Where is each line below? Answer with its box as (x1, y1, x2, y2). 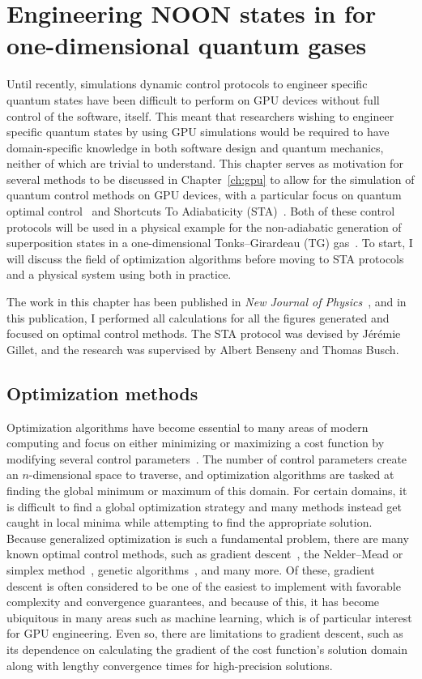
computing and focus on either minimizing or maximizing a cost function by (6, 434, 385, 451)
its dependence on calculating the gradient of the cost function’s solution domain (6, 640, 408, 657)
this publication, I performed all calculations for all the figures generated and (6, 309, 390, 326)
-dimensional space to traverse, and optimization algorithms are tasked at (28, 466, 394, 483)
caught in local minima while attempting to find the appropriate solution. (6, 514, 373, 531)
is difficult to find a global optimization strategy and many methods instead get (6, 498, 403, 515)
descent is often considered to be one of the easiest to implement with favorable (6, 577, 401, 594)
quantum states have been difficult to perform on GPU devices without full (6, 91, 380, 108)
